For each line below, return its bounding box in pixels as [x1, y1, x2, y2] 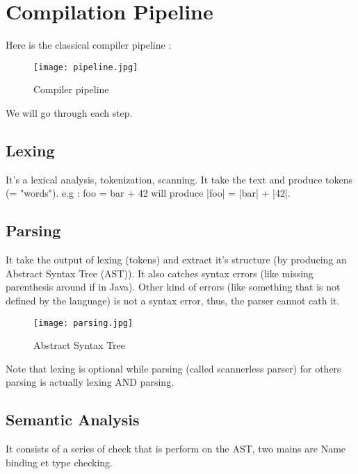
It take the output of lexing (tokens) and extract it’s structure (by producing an [6, 252, 347, 267]
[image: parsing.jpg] [33, 318, 133, 328]
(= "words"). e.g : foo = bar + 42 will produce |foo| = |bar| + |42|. [6, 186, 291, 200]
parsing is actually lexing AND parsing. [6, 375, 174, 389]
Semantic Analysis [6, 409, 140, 430]
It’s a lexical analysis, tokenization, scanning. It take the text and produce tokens [6, 172, 352, 186]
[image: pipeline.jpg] [33, 62, 138, 72]
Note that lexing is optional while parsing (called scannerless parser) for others [6, 361, 341, 375]
